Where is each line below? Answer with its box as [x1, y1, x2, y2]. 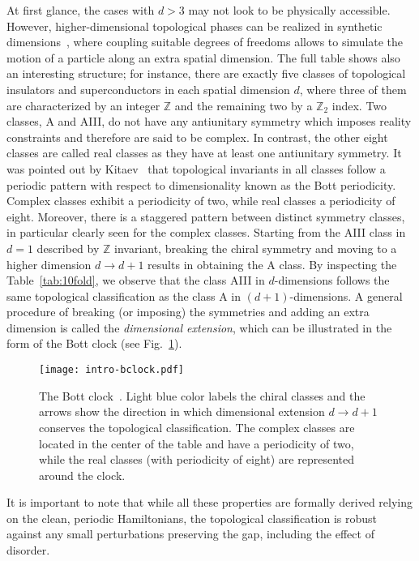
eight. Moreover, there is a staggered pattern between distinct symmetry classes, [6, 208, 405, 225]
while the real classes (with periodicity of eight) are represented [39, 451, 354, 468]
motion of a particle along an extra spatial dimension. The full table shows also [6, 49, 400, 66]
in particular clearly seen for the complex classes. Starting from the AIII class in [6, 224, 406, 241]
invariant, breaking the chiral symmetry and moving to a [114, 239, 397, 256]
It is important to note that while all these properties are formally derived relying [6, 494, 413, 511]
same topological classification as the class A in [6, 287, 241, 304]
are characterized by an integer [6, 96, 160, 113]
